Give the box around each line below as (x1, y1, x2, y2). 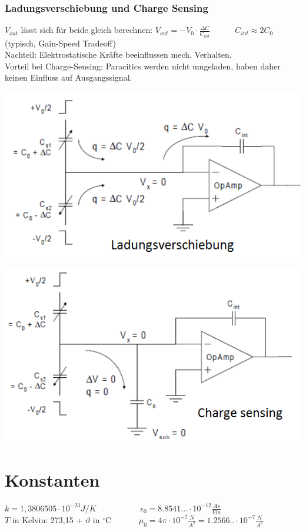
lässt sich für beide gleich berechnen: (21, 24, 153, 36)
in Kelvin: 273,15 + (12, 513, 83, 526)
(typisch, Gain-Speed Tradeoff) (5, 36, 116, 49)
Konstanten (5, 467, 100, 491)
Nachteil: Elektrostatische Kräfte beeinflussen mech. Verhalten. (5, 48, 232, 61)
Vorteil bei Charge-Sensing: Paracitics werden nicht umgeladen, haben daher (5, 59, 281, 72)
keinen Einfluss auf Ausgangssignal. (5, 71, 132, 84)
